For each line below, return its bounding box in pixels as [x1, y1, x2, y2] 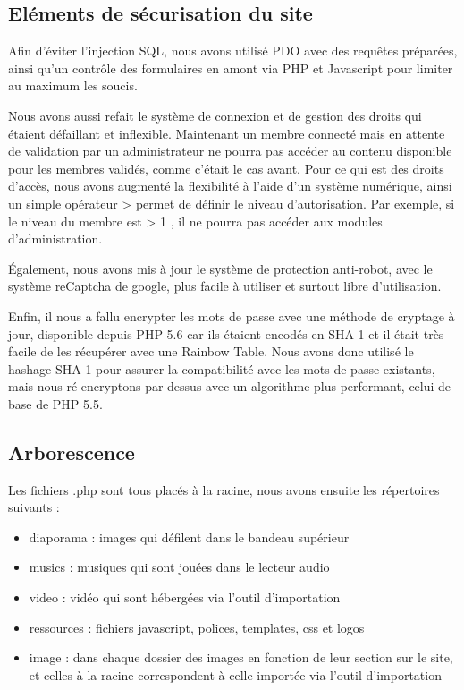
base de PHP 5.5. [8, 394, 103, 413]
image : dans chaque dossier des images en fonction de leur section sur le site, [29, 648, 453, 667]
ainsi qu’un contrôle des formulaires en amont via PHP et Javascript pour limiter [8, 58, 453, 77]
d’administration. [8, 229, 103, 248]
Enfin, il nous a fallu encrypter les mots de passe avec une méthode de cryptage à [8, 306, 455, 325]
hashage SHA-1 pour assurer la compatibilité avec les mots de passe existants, [8, 359, 435, 378]
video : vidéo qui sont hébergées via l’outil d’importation [29, 588, 341, 607]
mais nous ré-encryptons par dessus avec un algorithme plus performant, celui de [8, 377, 451, 396]
